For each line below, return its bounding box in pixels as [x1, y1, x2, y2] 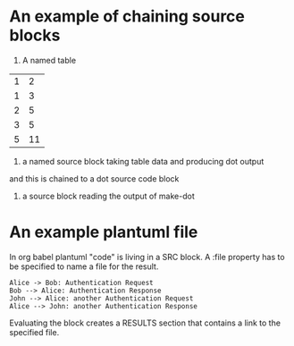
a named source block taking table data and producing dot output [21, 156, 265, 166]
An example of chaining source [9, 6, 246, 27]
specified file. [9, 326, 60, 337]
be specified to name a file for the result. [9, 261, 159, 272]
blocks [9, 25, 61, 46]
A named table [21, 55, 77, 65]
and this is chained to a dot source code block [9, 173, 180, 184]
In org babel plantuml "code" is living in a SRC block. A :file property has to [9, 251, 285, 262]
